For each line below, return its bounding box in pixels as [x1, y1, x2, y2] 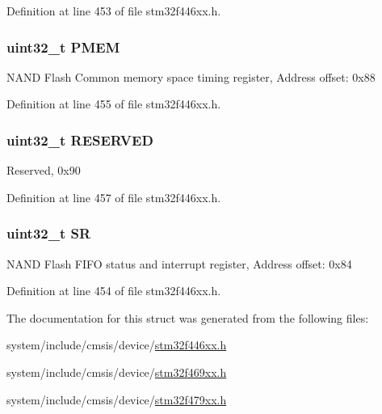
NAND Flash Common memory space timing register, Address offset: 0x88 [6, 68, 376, 85]
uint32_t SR [6, 223, 91, 243]
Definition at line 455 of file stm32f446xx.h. [6, 95, 221, 112]
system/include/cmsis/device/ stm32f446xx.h [6, 336, 227, 353]
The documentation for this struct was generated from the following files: [6, 309, 369, 326]
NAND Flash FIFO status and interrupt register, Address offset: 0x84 [6, 255, 352, 272]
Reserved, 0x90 [6, 162, 81, 179]
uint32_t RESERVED [6, 129, 153, 150]
